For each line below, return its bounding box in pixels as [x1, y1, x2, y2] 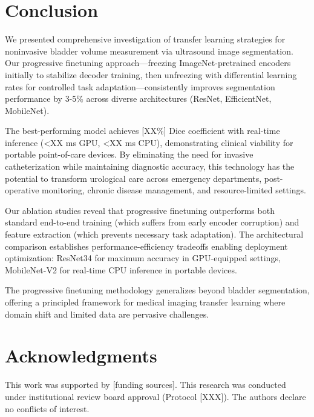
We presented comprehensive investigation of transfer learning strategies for [5, 33, 286, 45]
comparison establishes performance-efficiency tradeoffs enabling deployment [5, 239, 288, 252]
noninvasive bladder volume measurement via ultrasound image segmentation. [5, 44, 293, 57]
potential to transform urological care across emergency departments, [5, 172, 262, 184]
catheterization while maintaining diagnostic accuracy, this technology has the [5, 160, 295, 173]
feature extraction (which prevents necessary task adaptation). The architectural [5, 228, 304, 241]
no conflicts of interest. [5, 402, 90, 415]
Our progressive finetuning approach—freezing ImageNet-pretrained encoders [5, 56, 291, 69]
